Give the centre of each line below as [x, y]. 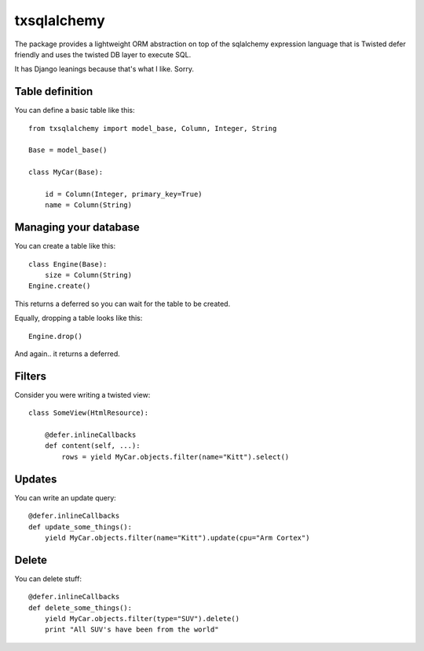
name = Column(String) [88, 205]
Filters [31, 376]
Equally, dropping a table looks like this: [79, 318]
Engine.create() [60, 286]
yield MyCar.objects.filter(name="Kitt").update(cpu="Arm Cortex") [177, 538]
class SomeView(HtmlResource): [89, 413]
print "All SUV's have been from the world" [132, 630]
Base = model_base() [68, 150]
